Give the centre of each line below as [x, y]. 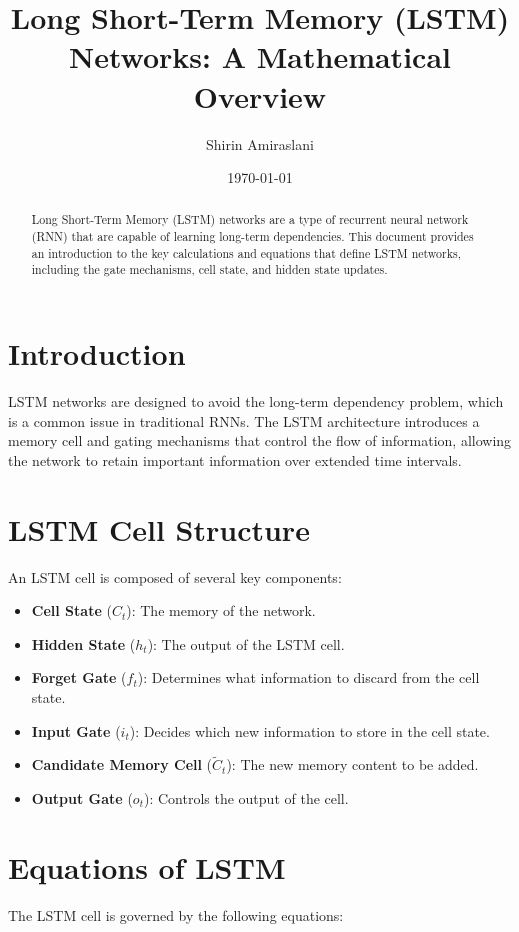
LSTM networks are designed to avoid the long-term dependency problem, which [256, 401]
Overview [260, 95]
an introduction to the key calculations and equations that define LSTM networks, [246, 252]
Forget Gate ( [79, 677]
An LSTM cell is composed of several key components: [175, 576]
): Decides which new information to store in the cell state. [309, 730]
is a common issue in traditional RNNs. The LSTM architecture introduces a [244, 420]
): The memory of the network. [221, 610]
